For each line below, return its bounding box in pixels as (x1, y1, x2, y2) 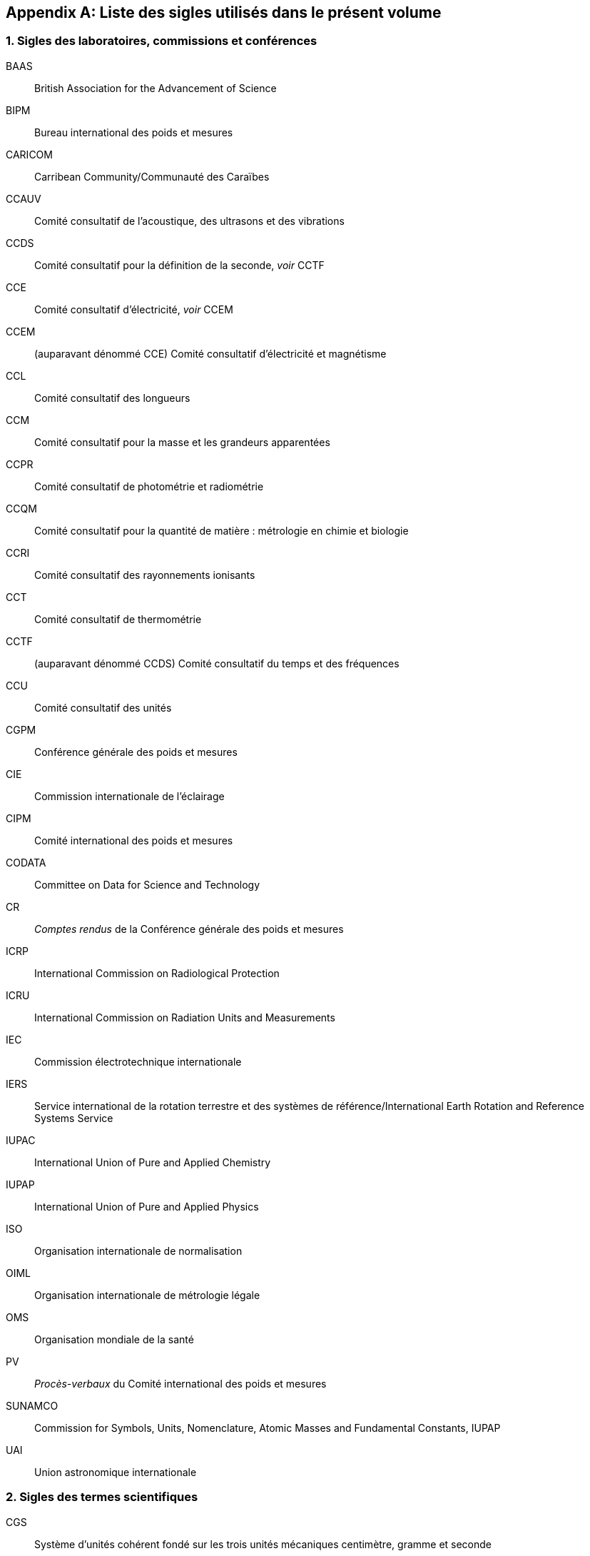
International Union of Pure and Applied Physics (34, 1200, 259, 1213)
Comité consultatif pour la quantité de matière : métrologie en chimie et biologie (34, 524, 409, 537)
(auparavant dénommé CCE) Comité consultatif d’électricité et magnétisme (34, 347, 387, 360)
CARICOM (6, 148, 53, 161)
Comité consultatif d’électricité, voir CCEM (34, 303, 233, 315)
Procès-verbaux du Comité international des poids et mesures (34, 1377, 327, 1390)
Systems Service (34, 1111, 113, 1124)
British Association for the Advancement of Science (34, 81, 277, 94)
